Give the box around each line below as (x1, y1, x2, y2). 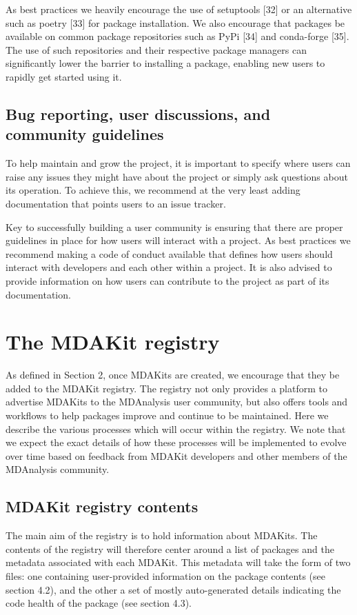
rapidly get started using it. (6, 69, 122, 83)
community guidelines (6, 123, 164, 145)
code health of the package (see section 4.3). (6, 596, 192, 610)
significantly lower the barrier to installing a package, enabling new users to (6, 56, 325, 70)
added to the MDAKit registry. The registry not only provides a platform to (6, 381, 327, 395)
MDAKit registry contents (6, 496, 198, 517)
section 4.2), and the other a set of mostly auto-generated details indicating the (6, 582, 341, 596)
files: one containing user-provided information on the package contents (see (6, 568, 325, 583)
